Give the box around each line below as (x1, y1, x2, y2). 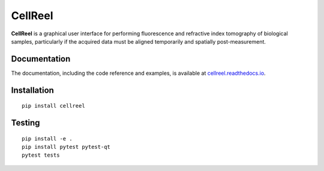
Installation (11, 85, 54, 95)
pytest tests (22, 152, 60, 158)
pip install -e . (22, 135, 73, 142)
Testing (11, 118, 40, 128)
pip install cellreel (22, 102, 85, 109)
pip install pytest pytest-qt (22, 143, 111, 151)
